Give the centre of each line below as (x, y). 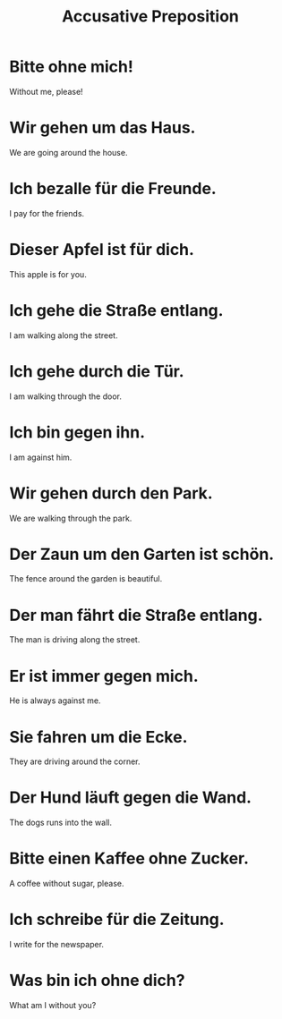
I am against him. (41, 457)
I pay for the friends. (47, 213)
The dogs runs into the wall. (60, 823)
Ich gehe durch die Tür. (97, 371)
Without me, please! (46, 91)
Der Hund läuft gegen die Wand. (131, 798)
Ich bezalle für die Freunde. (113, 189)
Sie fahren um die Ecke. (98, 737)
